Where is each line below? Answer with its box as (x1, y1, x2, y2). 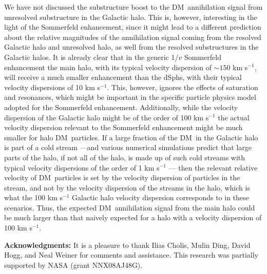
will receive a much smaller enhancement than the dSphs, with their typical (4, 72, 242, 82)
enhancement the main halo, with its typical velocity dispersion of (4, 61, 212, 72)
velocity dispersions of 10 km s (4, 81, 100, 92)
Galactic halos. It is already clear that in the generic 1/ (4, 51, 179, 62)
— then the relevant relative (168, 162, 258, 173)
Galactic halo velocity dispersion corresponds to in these (71, 192, 249, 203)
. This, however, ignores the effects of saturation (107, 81, 258, 92)
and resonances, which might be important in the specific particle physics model (4, 92, 256, 102)
